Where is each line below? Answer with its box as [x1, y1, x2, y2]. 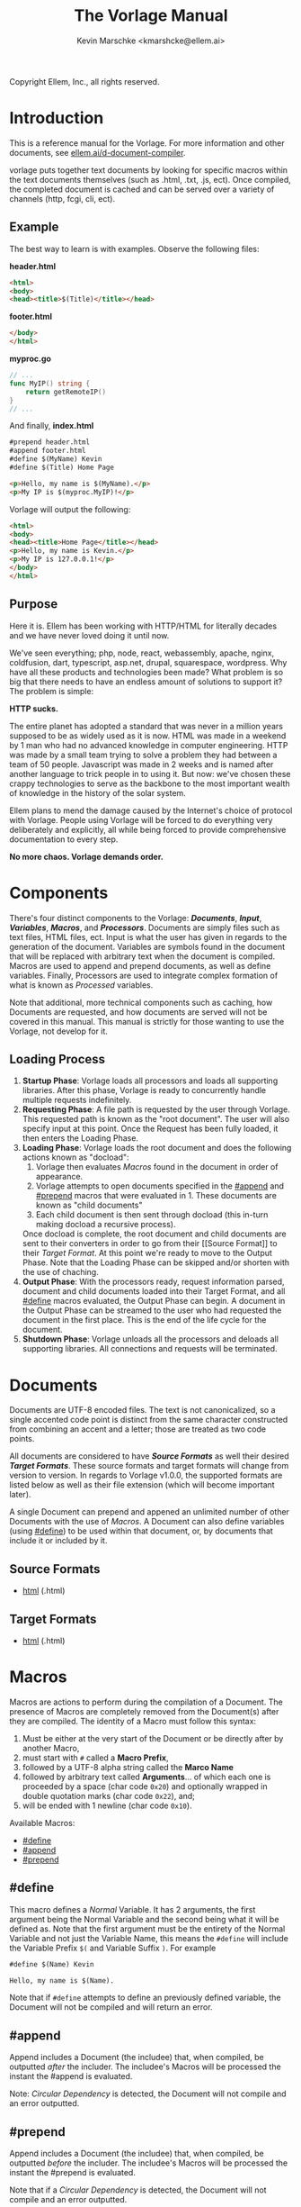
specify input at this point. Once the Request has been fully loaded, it [22, 1123, 279, 1135]
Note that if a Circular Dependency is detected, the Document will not [9, 2184, 267, 2195]
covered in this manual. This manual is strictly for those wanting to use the [9, 1016, 285, 1027]
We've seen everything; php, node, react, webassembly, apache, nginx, [9, 647, 275, 658]
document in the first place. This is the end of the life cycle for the [22, 1315, 267, 1325]
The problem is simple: [9, 685, 94, 696]
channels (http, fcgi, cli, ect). [9, 193, 115, 204]
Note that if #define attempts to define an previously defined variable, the [9, 1992, 281, 2003]
